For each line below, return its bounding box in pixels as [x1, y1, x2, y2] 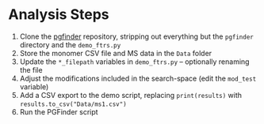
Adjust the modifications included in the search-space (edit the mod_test [19, 73, 257, 83]
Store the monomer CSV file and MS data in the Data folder [19, 48, 212, 58]
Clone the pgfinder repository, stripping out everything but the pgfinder [19, 32, 254, 41]
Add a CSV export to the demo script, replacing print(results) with [19, 90, 243, 100]
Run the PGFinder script [19, 107, 98, 116]
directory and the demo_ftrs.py [19, 39, 121, 49]
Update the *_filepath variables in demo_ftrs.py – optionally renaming [19, 57, 250, 66]
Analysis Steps [8, 6, 109, 24]
